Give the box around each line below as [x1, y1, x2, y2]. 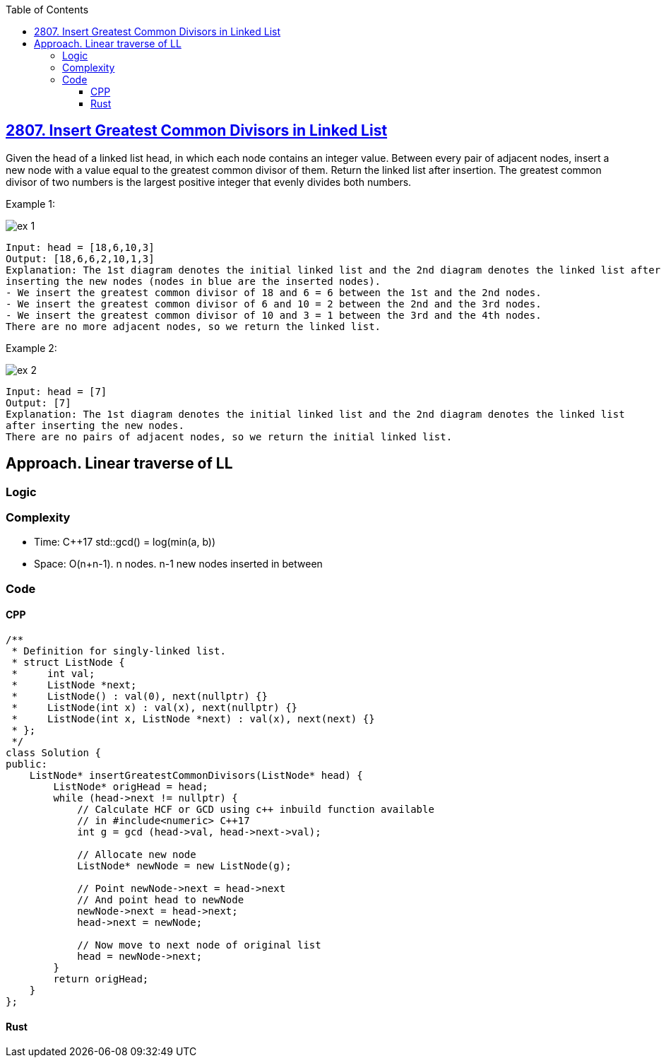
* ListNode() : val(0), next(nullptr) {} [11, 691, 268, 703]
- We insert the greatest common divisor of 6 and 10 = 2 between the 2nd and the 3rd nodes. [6, 298, 542, 310]
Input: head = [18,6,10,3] [6, 241, 155, 253]
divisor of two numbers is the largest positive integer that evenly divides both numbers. [6, 175, 412, 188]
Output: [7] [6, 397, 71, 409]
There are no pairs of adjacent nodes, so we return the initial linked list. [6, 430, 453, 442]
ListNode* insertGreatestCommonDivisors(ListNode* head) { [29, 770, 363, 782]
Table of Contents [6, 4, 89, 16]
